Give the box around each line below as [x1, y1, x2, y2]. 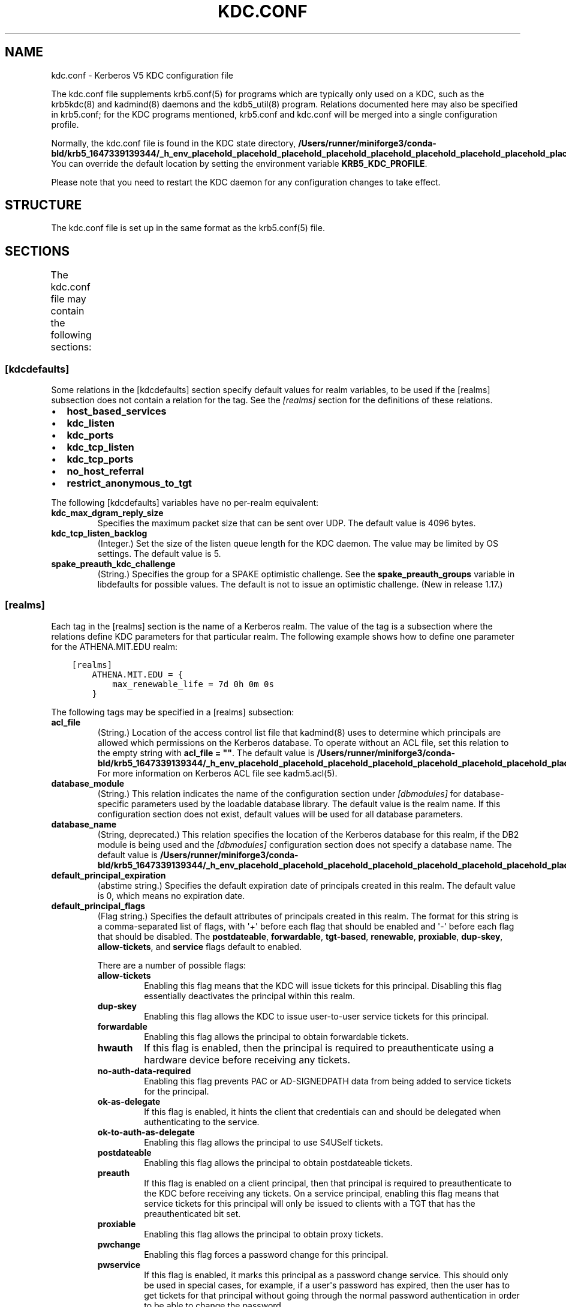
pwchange [97, 1239, 141, 1249]
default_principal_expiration [51, 870, 166, 880]
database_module [51, 778, 125, 789]
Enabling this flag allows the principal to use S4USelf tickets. [144, 1137, 383, 1147]
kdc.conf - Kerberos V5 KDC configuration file [51, 70, 234, 80]
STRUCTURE [5, 197, 82, 213]
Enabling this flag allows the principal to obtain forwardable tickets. [144, 1031, 409, 1042]
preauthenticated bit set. [144, 1208, 241, 1219]
